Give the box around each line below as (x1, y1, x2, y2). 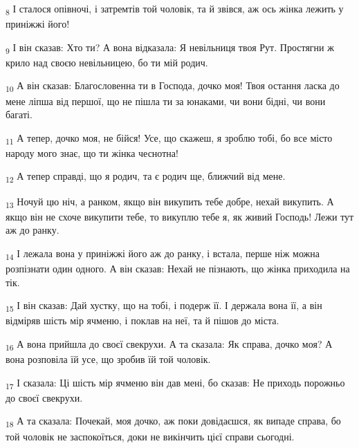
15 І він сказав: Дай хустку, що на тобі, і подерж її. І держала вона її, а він (6, 298, 322, 315)
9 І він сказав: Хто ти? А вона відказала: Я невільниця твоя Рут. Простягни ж (6, 39, 334, 56)
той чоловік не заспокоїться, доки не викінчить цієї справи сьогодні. (6, 429, 295, 443)
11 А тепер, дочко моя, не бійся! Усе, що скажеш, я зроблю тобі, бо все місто (6, 130, 333, 147)
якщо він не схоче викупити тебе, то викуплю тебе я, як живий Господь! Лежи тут (6, 209, 354, 223)
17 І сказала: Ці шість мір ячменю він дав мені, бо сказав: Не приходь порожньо (6, 375, 345, 391)
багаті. (6, 107, 33, 122)
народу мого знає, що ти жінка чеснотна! (6, 145, 178, 160)
